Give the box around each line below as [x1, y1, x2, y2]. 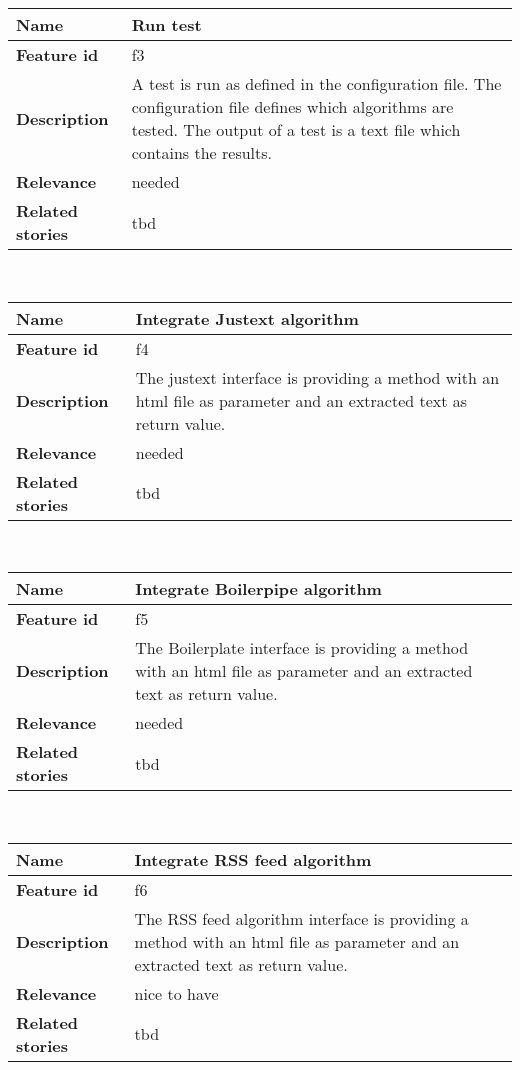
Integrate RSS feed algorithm [134, 847, 372, 871]
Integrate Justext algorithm [135, 306, 359, 330]
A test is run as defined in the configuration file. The [131, 72, 502, 95]
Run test [131, 13, 202, 36]
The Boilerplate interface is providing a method [135, 636, 469, 660]
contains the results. [131, 141, 273, 164]
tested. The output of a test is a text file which [131, 118, 461, 141]
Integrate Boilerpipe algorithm [135, 577, 382, 601]
